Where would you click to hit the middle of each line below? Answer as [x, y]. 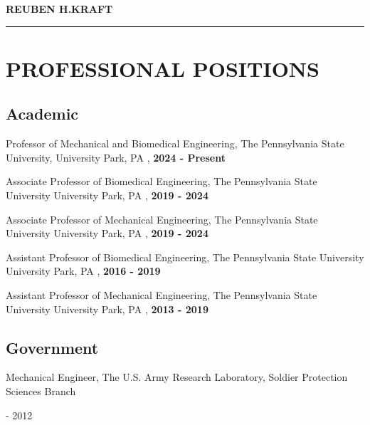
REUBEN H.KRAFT [59, 9]
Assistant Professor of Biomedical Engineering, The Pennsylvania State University [185, 257]
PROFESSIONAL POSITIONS [163, 68]
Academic [42, 114]
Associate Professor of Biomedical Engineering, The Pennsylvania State [162, 181]
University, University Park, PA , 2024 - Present [116, 157]
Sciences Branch [41, 390]
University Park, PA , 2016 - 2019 [83, 271]
